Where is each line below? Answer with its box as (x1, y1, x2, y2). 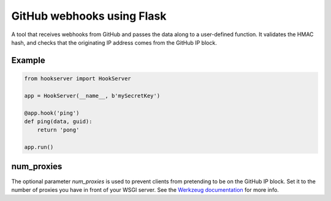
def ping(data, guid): (24, 118, 93, 125)
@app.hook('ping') (24, 109, 80, 116)
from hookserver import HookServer (24, 75, 131, 82)
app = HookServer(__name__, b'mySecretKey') (24, 92, 161, 99)
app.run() (24, 144, 54, 151)
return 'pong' (37, 126, 80, 134)
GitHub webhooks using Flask (11, 9, 167, 23)
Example (11, 55, 45, 66)
